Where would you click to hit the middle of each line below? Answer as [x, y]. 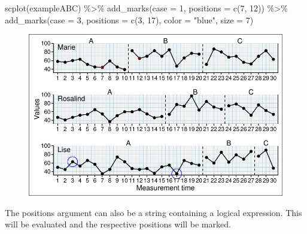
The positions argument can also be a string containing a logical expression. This [153, 212]
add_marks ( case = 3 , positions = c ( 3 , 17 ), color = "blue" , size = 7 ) [129, 19]
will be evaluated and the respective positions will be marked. [118, 224]
